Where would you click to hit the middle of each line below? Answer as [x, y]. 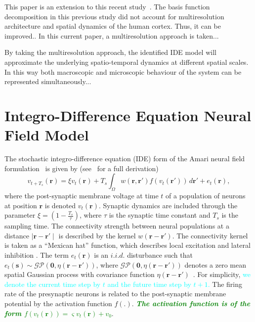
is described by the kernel [97, 235]
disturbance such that [160, 255]
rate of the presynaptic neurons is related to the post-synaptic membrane [115, 294]
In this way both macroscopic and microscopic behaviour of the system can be [123, 71]
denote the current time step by [53, 284]
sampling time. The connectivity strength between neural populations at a [117, 226]
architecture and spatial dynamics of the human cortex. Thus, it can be [113, 26]
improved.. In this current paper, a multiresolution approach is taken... [112, 35]
